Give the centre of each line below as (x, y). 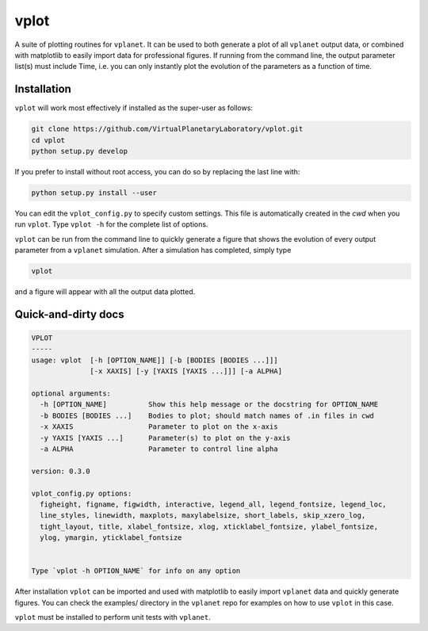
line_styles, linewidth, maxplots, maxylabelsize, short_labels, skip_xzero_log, (203, 516)
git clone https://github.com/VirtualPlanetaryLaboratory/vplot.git (167, 129)
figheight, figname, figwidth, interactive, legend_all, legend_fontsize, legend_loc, (214, 504)
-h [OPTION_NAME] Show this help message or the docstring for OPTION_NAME (209, 405)
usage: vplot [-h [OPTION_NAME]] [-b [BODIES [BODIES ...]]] (155, 360)
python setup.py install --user (94, 193)
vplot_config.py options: (82, 493)
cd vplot (48, 140)
